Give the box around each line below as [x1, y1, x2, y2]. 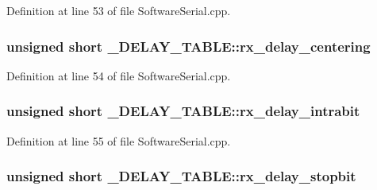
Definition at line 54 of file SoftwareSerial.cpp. [6, 67, 231, 83]
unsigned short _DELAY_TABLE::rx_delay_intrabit [6, 101, 360, 121]
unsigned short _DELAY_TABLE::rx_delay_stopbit [6, 166, 356, 186]
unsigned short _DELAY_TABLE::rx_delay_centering [6, 36, 371, 56]
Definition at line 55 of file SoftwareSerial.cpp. [6, 132, 231, 149]
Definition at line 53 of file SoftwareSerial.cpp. [6, 2, 231, 18]
